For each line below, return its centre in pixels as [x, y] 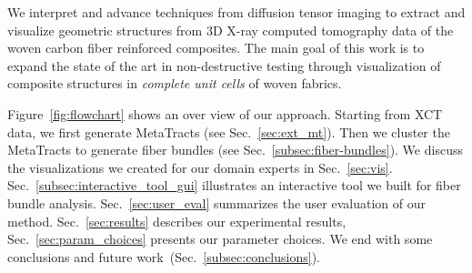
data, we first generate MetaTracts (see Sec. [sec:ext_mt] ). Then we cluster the [229, 131]
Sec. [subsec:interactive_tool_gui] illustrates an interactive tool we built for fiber [234, 185]
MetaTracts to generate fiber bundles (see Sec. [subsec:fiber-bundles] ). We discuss [235, 150]
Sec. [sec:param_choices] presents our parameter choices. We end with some [220, 239]
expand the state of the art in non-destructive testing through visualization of [224, 65]
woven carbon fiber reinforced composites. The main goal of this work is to [216, 48]
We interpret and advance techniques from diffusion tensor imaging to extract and [236, 12]
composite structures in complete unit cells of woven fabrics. [175, 83]
